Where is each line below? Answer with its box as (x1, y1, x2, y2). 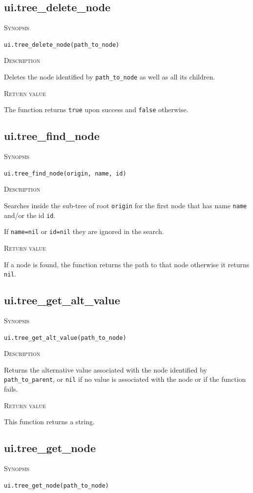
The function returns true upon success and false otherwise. (4, 104, 189, 115)
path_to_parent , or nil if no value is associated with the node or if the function (4, 374, 246, 384)
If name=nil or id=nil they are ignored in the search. (4, 226, 164, 237)
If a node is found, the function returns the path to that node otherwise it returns (4, 259, 250, 269)
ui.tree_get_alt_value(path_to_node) (4, 334, 126, 341)
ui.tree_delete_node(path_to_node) (4, 41, 120, 48)
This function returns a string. (4, 416, 95, 427)
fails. (4, 384, 18, 394)
